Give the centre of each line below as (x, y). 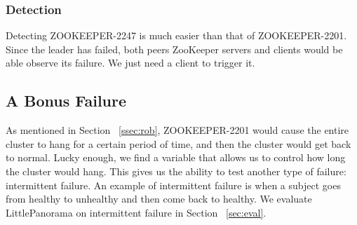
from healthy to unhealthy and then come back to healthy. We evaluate (159, 199)
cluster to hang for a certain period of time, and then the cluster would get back (178, 143)
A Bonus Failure (66, 101)
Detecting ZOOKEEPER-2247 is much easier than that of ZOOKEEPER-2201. (176, 35)
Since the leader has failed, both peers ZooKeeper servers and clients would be (174, 49)
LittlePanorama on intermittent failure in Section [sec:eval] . (136, 212)
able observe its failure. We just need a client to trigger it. (130, 63)
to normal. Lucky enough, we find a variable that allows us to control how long (176, 157)
